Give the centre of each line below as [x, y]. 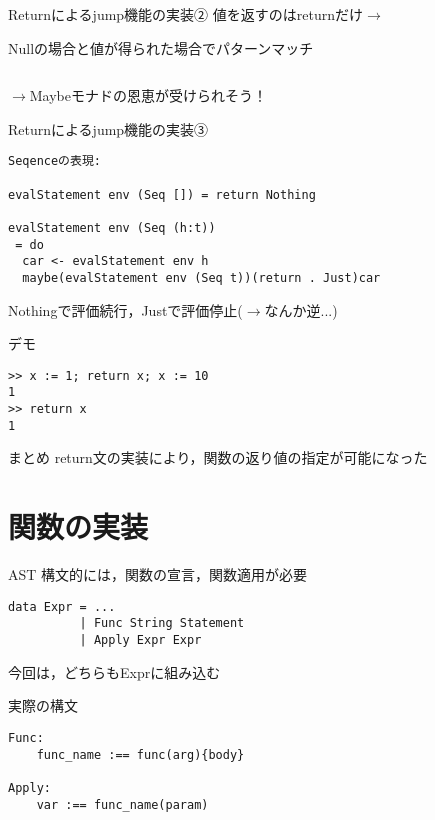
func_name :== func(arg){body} [140, 754]
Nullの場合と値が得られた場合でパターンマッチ [161, 47]
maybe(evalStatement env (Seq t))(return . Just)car [201, 277]
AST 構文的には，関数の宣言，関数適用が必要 [158, 574]
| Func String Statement [162, 623]
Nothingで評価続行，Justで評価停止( [125, 309]
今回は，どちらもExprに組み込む [114, 671]
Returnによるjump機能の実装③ [108, 128]
